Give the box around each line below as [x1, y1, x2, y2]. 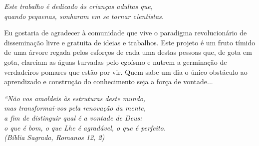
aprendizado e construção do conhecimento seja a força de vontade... [4, 76, 213, 87]
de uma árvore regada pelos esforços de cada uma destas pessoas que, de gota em [4, 47, 252, 57]
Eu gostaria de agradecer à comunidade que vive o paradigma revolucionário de [4, 27, 247, 38]
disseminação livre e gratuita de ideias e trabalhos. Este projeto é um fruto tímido [4, 37, 256, 47]
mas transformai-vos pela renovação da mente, [4, 103, 146, 113]
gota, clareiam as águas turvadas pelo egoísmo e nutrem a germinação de [4, 56, 227, 67]
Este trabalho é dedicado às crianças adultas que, [4, 1, 153, 11]
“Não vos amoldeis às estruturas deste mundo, [4, 93, 146, 103]
